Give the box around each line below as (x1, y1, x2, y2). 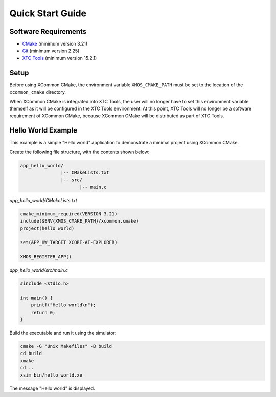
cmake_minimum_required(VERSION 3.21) (20, 211, 118, 217)
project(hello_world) (20, 225, 75, 231)
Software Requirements (9, 27, 87, 36)
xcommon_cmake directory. (9, 89, 66, 95)
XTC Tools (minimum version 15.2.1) (22, 55, 97, 61)
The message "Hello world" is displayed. (9, 385, 95, 391)
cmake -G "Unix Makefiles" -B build (20, 343, 112, 349)
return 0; (31, 310, 56, 315)
